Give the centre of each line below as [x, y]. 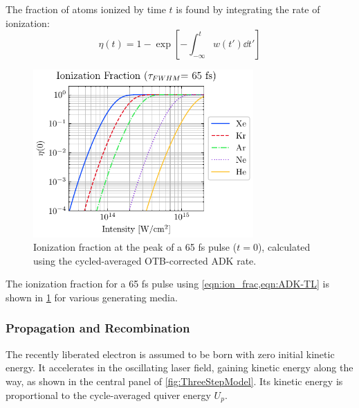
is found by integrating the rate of [248, 9]
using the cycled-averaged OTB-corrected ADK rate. [145, 260]
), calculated [284, 247]
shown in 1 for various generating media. [92, 297]
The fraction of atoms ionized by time [86, 9]
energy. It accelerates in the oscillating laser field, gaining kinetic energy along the [179, 367]
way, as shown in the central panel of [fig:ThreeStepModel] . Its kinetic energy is [174, 381]
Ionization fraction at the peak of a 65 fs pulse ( [135, 247]
